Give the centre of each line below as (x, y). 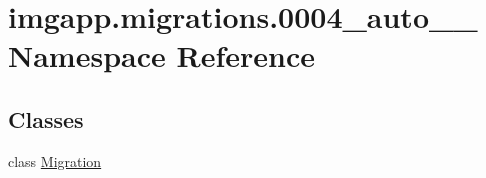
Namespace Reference (161, 55)
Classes (46, 118)
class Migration (55, 160)
